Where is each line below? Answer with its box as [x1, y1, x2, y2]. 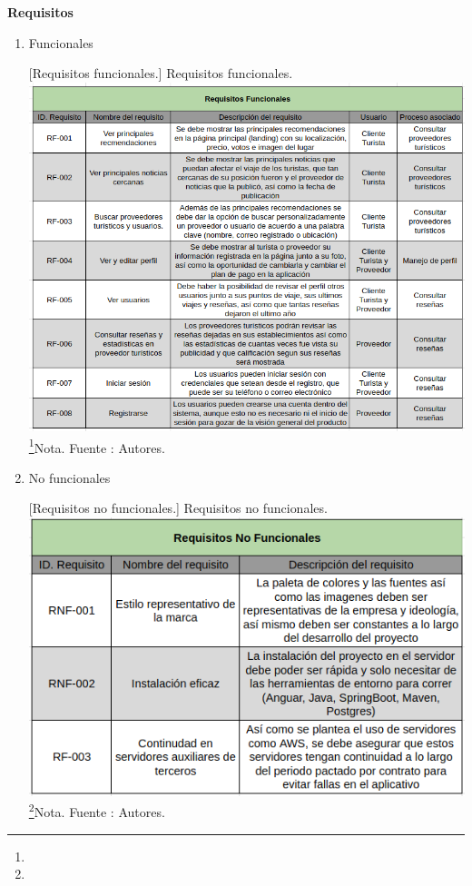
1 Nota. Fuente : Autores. [28, 435, 165, 457]
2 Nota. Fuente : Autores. [28, 800, 165, 822]
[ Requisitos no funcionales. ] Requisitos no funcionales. [28, 498, 328, 517]
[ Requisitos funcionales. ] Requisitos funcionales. [28, 64, 293, 83]
